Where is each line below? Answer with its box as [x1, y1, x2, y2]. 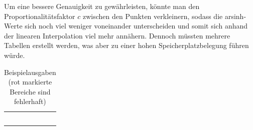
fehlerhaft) [14, 96, 46, 106]
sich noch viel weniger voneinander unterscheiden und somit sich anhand [25, 20, 248, 31]
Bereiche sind [10, 86, 51, 96]
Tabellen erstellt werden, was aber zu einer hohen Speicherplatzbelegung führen [4, 40, 249, 50]
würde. [4, 49, 25, 60]
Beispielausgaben [4, 66, 56, 77]
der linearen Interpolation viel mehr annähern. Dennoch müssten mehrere [4, 30, 230, 40]
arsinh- [224, 10, 246, 21]
